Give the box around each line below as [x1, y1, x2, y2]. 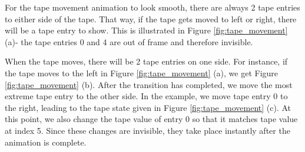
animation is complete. [5, 136, 87, 148]
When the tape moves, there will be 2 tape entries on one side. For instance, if [5, 55, 288, 67]
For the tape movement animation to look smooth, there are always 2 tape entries [5, 1, 300, 13]
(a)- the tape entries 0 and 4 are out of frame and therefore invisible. [5, 35, 253, 48]
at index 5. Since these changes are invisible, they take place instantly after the [5, 124, 290, 136]
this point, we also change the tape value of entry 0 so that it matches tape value [5, 113, 298, 125]
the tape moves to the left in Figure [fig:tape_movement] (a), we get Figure [5, 66, 279, 79]
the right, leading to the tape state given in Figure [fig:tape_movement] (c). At [5, 101, 291, 113]
